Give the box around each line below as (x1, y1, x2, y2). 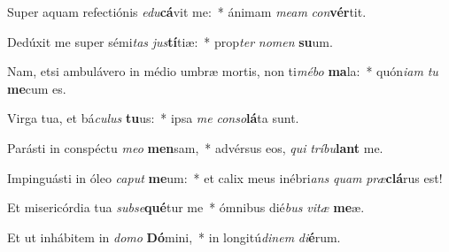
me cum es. (7, 79, 66, 97)
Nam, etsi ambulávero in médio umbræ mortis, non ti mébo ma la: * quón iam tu (7, 62, 438, 80)
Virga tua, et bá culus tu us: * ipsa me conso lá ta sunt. (7, 109, 299, 127)
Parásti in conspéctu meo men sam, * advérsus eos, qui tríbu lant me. (7, 138, 383, 157)
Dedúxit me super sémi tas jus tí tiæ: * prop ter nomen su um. (7, 32, 333, 50)
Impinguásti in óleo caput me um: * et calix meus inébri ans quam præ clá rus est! (7, 168, 443, 187)
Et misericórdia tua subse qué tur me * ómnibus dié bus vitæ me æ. (7, 198, 365, 217)
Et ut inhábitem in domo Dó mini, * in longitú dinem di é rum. (7, 227, 341, 246)
